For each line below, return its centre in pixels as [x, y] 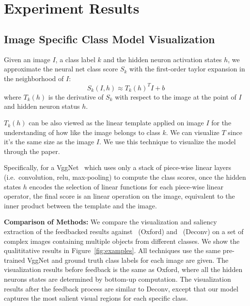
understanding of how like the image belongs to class [82, 132]
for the [221, 123]
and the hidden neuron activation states [163, 59]
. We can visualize [193, 132]
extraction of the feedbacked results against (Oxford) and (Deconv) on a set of [124, 231]
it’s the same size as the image [49, 142]
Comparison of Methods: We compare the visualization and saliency [110, 222]
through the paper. [32, 151]
